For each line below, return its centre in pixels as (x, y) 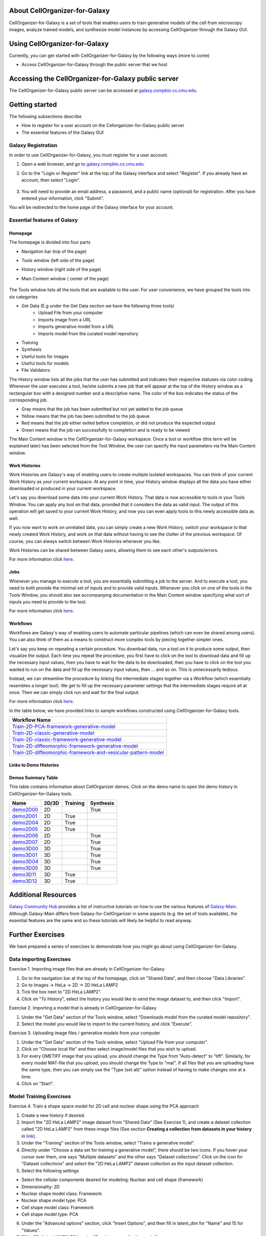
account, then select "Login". (51, 180)
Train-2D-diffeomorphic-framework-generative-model (75, 746)
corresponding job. (28, 400)
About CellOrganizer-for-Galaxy (60, 11)
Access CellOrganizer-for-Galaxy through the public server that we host (94, 65)
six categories (23, 297)
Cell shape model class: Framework (57, 1207)
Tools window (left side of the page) (58, 261)
